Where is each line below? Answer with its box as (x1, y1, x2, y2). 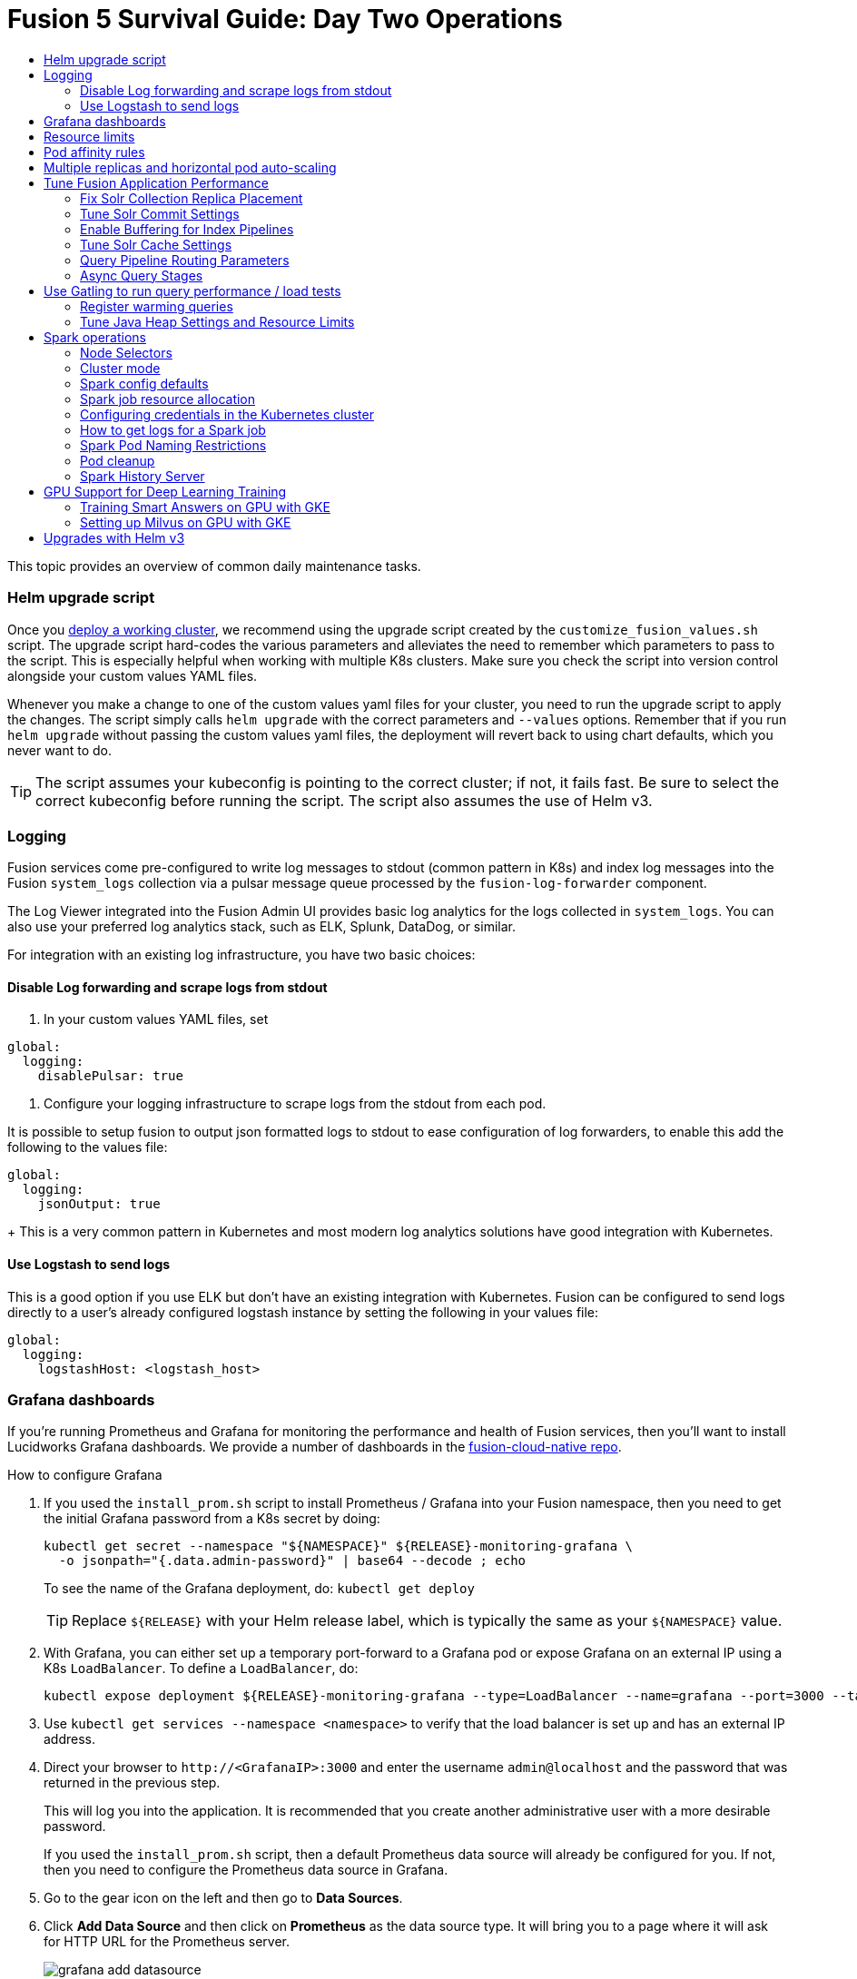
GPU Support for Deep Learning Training (44, 483, 287, 499)
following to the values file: (7, 1139, 168, 1156)
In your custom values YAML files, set (44, 1011, 269, 1028)
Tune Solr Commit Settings (80, 205, 240, 222)
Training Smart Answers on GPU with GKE (80, 498, 330, 515)
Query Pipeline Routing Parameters (80, 251, 290, 268)
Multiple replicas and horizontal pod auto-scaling (44, 159, 337, 175)
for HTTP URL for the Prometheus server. (44, 1934, 290, 1950)
